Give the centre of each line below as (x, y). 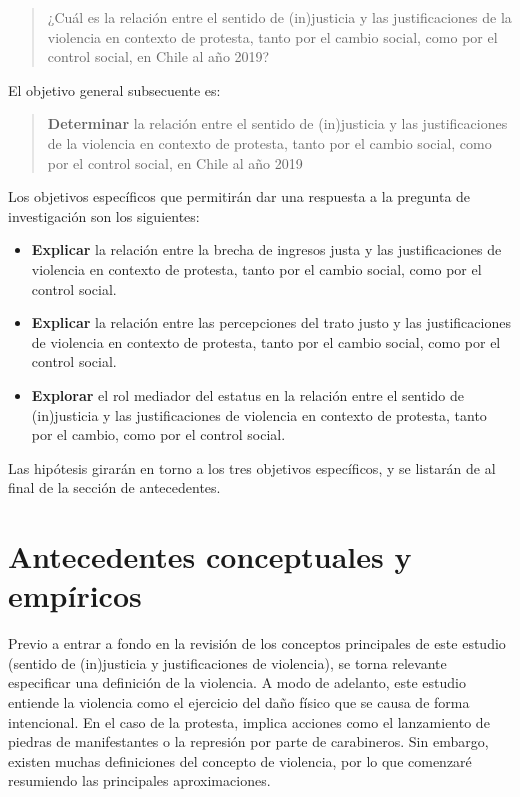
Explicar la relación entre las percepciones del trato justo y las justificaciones (271, 322)
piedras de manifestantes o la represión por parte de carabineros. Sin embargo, (248, 741)
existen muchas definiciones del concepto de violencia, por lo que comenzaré (240, 760)
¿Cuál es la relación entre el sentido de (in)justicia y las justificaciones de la (279, 17)
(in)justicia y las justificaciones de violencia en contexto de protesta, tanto (259, 414)
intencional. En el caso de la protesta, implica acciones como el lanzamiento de (249, 721)
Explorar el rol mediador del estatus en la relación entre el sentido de (248, 394)
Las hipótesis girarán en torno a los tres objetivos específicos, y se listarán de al (252, 467)
